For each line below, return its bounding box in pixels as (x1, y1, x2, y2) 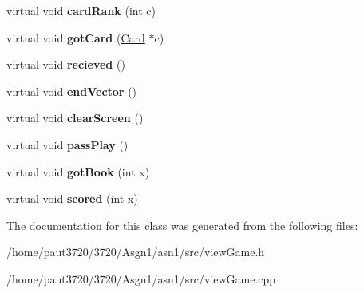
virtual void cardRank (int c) (6, 2, 156, 18)
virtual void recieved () (6, 56, 125, 73)
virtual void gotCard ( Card (6, 29, 145, 46)
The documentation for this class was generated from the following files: (6, 216, 358, 233)
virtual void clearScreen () (6, 109, 144, 126)
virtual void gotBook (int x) (6, 163, 150, 180)
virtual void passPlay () (6, 136, 129, 152)
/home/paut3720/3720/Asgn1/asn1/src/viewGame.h (6, 244, 265, 260)
